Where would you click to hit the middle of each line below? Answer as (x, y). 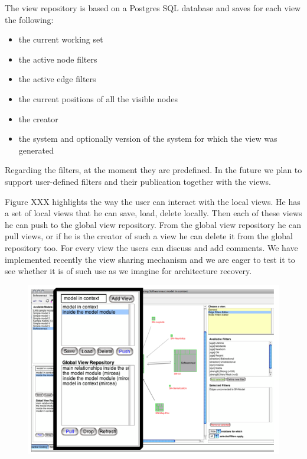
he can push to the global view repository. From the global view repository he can (153, 224)
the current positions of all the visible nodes (98, 98)
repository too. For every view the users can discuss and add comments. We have (151, 247)
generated (36, 150)
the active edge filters (57, 79)
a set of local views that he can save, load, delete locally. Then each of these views (153, 213)
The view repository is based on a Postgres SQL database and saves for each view (153, 8)
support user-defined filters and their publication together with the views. (138, 181)
